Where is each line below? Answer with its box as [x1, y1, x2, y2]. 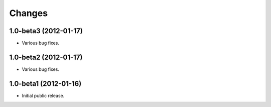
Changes [9, 8, 48, 19]
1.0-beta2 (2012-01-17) [9, 53, 83, 61]
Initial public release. [22, 92, 65, 98]
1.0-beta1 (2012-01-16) [9, 79, 82, 88]
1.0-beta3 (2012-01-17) [9, 27, 83, 35]
